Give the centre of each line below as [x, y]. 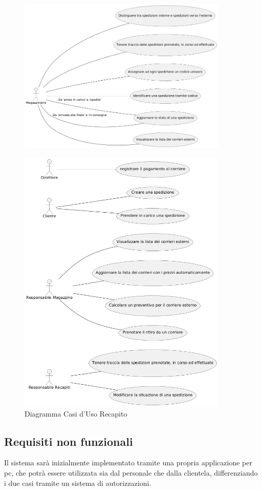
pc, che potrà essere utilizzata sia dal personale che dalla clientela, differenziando [131, 473]
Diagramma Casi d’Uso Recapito [76, 413]
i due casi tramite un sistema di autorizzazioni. [78, 483]
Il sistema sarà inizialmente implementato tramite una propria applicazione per [128, 463]
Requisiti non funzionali [69, 441]
